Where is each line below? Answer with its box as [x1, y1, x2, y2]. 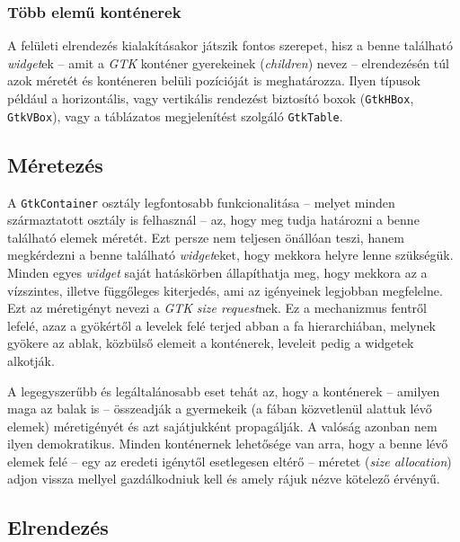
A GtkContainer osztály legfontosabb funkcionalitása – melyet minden [7, 192, 395, 211]
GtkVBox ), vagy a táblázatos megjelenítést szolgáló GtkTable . [7, 106, 343, 125]
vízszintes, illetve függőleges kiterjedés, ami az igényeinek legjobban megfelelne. [7, 280, 443, 299]
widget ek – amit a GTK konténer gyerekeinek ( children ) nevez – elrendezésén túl [7, 53, 449, 72]
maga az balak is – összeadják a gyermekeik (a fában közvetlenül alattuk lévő [7, 399, 432, 418]
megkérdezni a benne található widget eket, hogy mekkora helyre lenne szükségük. [7, 245, 454, 264]
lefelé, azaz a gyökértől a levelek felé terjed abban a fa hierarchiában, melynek [7, 315, 436, 334]
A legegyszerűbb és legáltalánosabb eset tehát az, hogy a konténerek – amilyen [7, 381, 440, 400]
